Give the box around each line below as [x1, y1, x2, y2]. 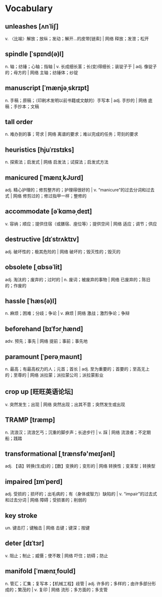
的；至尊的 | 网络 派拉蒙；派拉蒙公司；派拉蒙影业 [5, 372, 104, 378]
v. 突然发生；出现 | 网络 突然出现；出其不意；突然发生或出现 [5, 401, 125, 407]
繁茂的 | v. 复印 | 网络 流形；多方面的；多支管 [17, 586, 108, 592]
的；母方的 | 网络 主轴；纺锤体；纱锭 [5, 69, 79, 75]
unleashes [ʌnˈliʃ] [5, 22, 59, 31]
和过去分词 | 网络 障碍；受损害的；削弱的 [5, 497, 87, 503]
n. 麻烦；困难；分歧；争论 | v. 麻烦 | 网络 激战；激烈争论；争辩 [5, 310, 130, 316]
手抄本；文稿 [13, 103, 39, 109]
